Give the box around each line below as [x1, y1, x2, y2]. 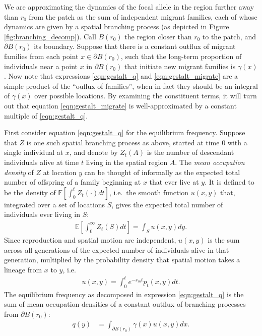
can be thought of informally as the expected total [84, 166, 240, 177]
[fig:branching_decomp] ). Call [4, 31, 96, 41]
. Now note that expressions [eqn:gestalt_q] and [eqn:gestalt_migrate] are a [4, 71, 238, 81]
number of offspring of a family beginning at [4, 177, 141, 187]
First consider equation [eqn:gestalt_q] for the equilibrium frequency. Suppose [4, 127, 245, 138]
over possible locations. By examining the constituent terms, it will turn [34, 90, 257, 101]
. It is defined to [205, 177, 254, 187]
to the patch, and [202, 31, 256, 41]
